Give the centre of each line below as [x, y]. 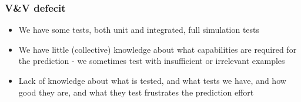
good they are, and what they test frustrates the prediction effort [136, 92]
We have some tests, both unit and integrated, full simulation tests [139, 30]
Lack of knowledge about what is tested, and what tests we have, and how [152, 80]
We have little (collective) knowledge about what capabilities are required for [158, 49]
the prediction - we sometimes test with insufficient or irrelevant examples [152, 61]
